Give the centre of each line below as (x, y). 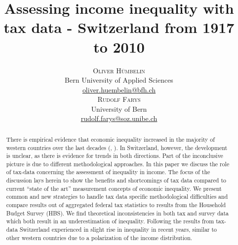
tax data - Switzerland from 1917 (119, 27)
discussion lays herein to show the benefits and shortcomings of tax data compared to (116, 180)
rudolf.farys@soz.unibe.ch (119, 118)
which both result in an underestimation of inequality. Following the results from (110, 221)
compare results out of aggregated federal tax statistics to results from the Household (116, 205)
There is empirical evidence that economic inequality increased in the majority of (110, 139)
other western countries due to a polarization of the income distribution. (99, 237)
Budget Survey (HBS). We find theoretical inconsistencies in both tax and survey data (118, 213)
